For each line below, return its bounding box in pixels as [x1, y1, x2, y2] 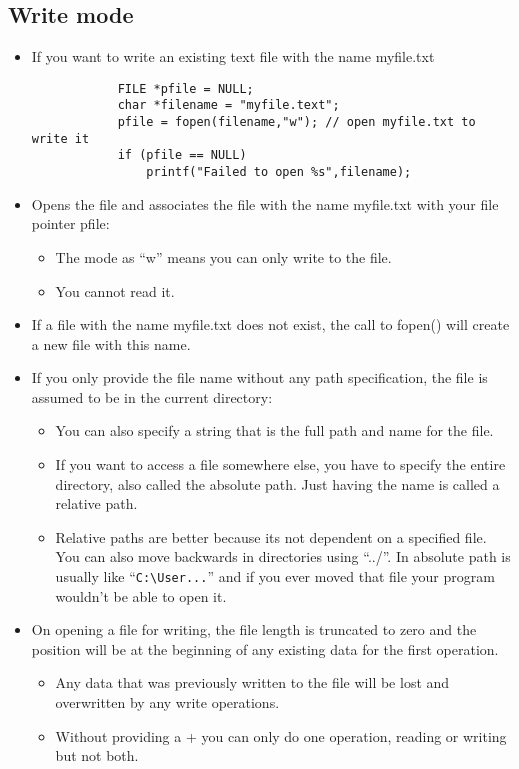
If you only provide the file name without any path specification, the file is [31, 367, 488, 388]
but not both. [55, 745, 139, 766]
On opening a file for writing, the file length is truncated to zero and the [31, 619, 477, 640]
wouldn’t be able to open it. [55, 585, 227, 606]
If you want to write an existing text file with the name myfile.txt [31, 46, 435, 67]
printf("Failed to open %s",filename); [146, 165, 412, 180]
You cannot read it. [55, 280, 175, 301]
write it [31, 131, 90, 146]
